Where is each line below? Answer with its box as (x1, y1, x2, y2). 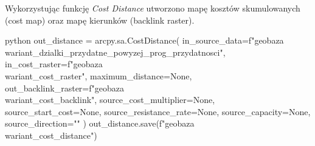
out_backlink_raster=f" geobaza (5, 81, 124, 94)
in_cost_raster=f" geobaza (5, 58, 103, 70)
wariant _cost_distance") (5, 128, 97, 141)
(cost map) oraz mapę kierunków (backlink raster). (5, 13, 195, 26)
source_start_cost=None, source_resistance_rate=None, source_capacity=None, (5, 105, 311, 118)
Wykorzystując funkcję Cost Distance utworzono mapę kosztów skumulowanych (5, 2, 300, 14)
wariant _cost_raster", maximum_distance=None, (5, 69, 192, 82)
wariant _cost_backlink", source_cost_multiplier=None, (5, 93, 215, 106)
